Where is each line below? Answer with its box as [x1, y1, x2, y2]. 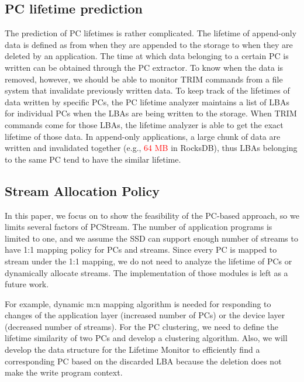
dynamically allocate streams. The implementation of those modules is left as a [5, 266, 288, 278]
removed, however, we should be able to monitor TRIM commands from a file [5, 73, 283, 85]
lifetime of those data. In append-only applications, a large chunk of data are [5, 130, 281, 142]
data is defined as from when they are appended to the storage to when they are [5, 38, 293, 50]
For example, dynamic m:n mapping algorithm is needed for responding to [5, 297, 271, 309]
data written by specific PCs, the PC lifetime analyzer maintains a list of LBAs [5, 95, 289, 108]
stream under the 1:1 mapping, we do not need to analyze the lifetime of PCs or [5, 254, 292, 267]
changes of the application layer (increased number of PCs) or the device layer [5, 309, 285, 321]
